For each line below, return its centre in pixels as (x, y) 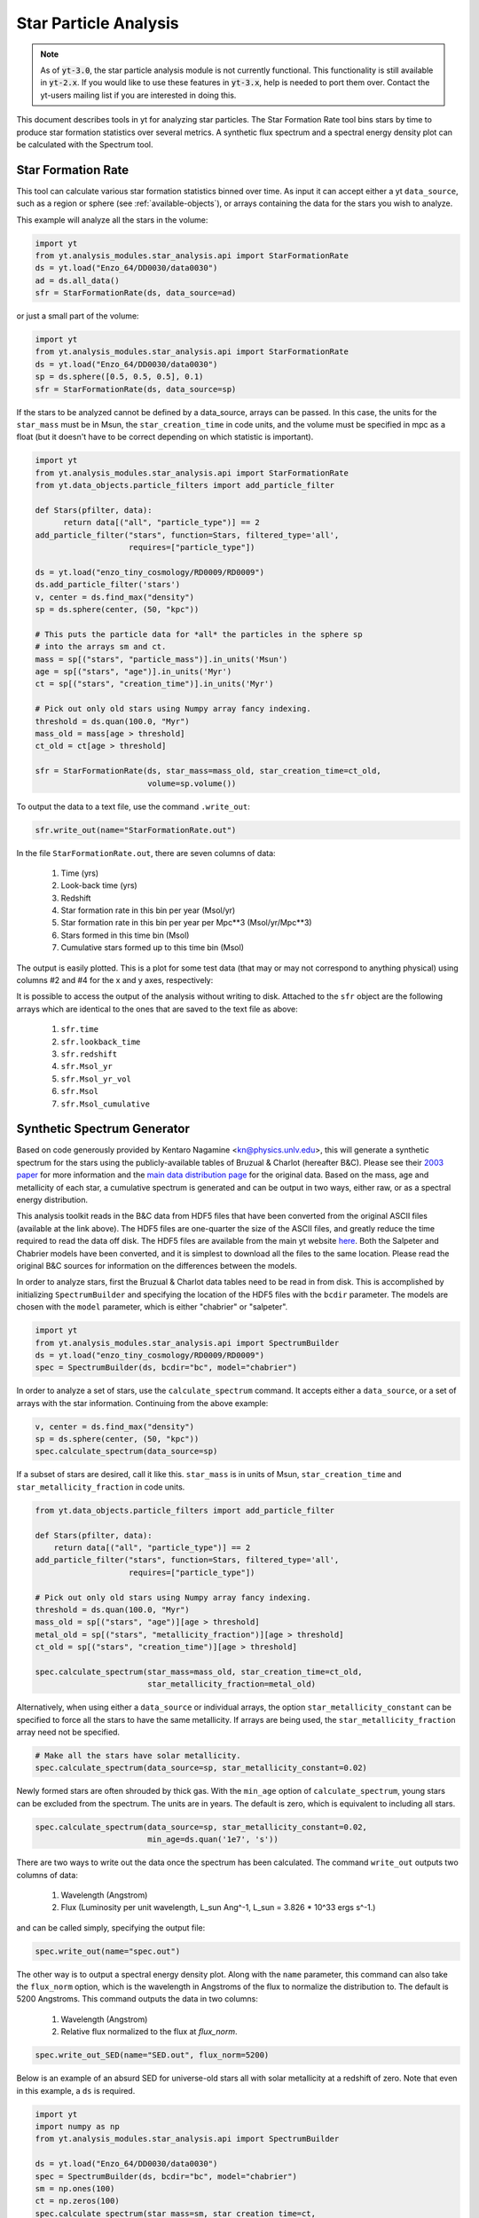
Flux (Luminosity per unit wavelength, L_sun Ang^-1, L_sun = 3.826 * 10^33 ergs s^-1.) (218, 1907)
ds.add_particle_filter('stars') (108, 585)
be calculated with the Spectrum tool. (85, 144)
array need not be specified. (68, 1732)
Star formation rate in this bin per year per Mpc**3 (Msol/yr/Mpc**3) (186, 923)
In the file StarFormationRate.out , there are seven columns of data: (146, 853)
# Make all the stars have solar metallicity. (138, 1756)
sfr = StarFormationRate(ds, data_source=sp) (136, 389)
